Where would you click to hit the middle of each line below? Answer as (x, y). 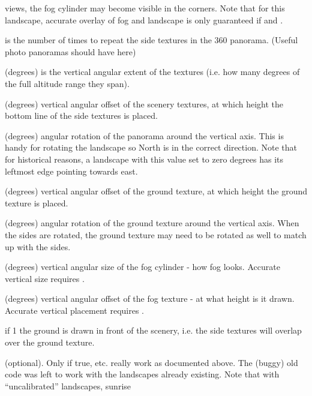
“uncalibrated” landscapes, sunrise (68, 385)
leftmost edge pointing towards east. (71, 171)
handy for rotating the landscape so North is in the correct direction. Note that (151, 147)
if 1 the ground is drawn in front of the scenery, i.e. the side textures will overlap (153, 330)
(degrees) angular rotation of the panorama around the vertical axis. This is (144, 135)
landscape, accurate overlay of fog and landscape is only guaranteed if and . (144, 19)
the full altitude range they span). (67, 83)
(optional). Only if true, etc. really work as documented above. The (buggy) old (151, 362)
